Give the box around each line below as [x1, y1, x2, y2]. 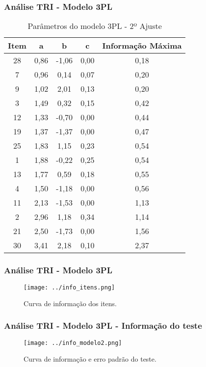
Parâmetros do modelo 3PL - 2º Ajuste [27, 20, 162, 32]
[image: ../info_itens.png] [24, 284, 115, 291]
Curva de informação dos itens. [24, 298, 117, 309]
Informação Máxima [102, 40, 182, 52]
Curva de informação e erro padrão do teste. [24, 353, 156, 364]
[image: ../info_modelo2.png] [24, 339, 122, 346]
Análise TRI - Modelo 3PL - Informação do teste [4, 319, 202, 331]
